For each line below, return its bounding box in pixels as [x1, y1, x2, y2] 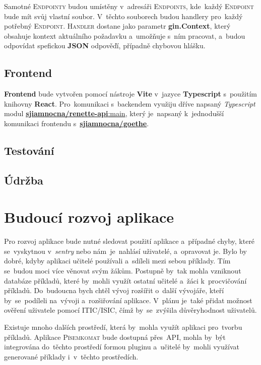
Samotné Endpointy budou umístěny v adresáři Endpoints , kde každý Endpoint [4, 1, 254, 11]
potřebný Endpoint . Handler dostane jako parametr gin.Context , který [4, 21, 231, 31]
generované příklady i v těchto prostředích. [4, 351, 139, 361]
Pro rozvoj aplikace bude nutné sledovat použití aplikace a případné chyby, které [4, 236, 255, 246]
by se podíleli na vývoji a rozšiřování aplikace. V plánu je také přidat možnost [4, 295, 252, 305]
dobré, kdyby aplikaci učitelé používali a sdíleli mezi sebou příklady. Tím [4, 255, 231, 266]
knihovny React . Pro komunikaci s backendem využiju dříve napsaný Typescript [4, 98, 255, 109]
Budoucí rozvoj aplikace [4, 207, 174, 227]
